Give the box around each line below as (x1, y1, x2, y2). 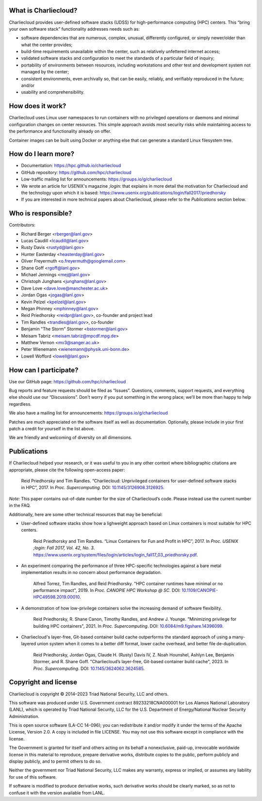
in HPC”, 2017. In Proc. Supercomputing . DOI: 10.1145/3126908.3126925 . (21, 485, 164, 490)
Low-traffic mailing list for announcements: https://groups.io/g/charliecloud (21, 176, 172, 182)
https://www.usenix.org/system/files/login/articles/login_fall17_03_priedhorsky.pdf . (33, 552, 198, 557)
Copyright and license (9, 678, 78, 687)
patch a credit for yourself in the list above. (9, 425, 95, 431)
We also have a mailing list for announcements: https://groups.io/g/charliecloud (9, 410, 168, 416)
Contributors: (9, 222, 36, 228)
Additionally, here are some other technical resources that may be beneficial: (9, 511, 163, 517)
